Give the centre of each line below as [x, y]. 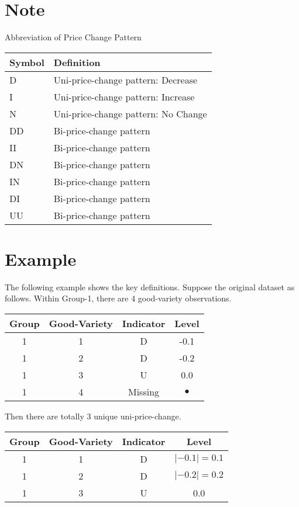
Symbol [27, 62]
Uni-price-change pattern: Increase [124, 96]
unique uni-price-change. [138, 416]
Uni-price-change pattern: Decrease [126, 79]
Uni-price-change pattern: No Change [130, 113]
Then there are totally [44, 416]
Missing [144, 392]
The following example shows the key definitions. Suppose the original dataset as [150, 287]
